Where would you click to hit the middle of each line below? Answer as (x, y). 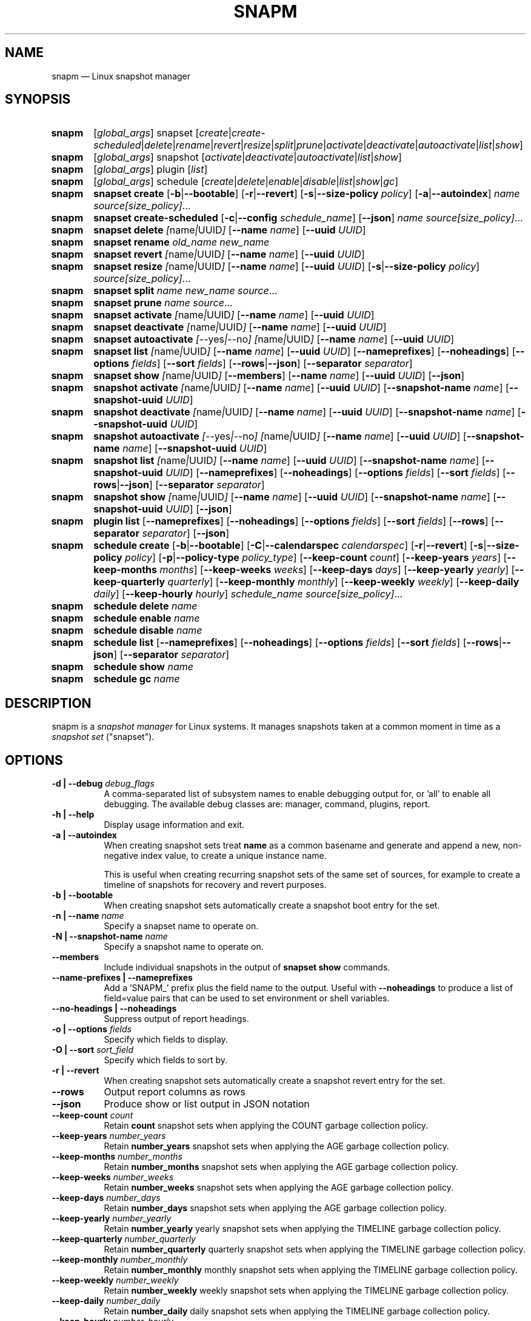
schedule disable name (148, 630)
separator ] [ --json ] (186, 533)
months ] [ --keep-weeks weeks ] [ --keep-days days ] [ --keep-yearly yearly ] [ (337, 570)
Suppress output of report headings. (176, 1019)
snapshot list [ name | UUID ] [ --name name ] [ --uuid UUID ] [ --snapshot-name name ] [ (289, 461)
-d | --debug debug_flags (103, 784)
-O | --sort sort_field (93, 1050)
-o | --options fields (92, 1029)
